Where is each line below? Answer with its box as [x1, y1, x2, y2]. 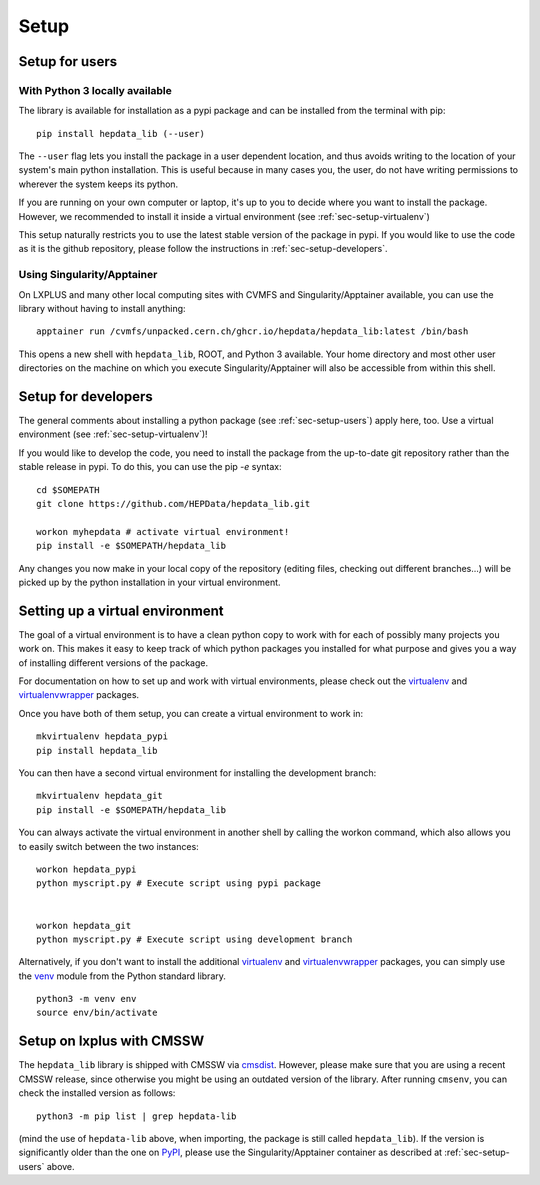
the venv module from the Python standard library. [18, 970, 227, 982]
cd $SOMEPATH [36, 484, 100, 495]
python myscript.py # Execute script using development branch [36, 933, 353, 945]
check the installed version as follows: [18, 1087, 176, 1099]
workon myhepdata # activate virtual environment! [36, 526, 290, 537]
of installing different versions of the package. [18, 656, 209, 669]
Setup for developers [18, 388, 154, 405]
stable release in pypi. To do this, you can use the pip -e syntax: [18, 461, 282, 473]
